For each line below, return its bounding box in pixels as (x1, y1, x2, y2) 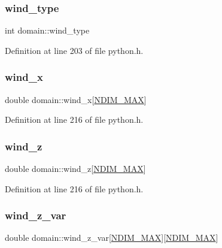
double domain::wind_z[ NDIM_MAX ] (5, 162, 146, 175)
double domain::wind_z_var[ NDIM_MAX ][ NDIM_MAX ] (5, 231, 218, 244)
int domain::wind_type (5, 24, 90, 37)
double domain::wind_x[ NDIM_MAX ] (5, 93, 147, 105)
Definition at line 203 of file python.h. (5, 44, 144, 56)
